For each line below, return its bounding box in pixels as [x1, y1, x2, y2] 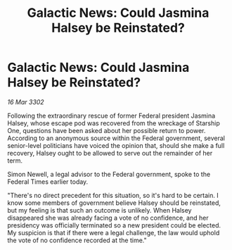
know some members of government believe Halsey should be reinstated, [7, 199, 221, 207]
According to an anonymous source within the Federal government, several [7, 134, 225, 142]
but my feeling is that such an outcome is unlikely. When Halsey [7, 206, 192, 214]
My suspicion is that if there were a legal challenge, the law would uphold [7, 228, 220, 237]
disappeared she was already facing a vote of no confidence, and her [7, 213, 209, 222]
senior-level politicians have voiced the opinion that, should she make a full [7, 141, 225, 149]
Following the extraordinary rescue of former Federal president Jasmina [7, 111, 216, 120]
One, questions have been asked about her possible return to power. [7, 126, 206, 135]
